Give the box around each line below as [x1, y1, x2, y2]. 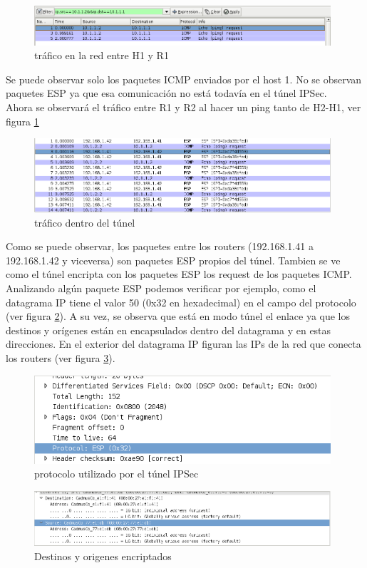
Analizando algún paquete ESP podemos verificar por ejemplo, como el [6, 280, 316, 295]
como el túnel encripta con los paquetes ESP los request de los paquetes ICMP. [6, 267, 352, 282]
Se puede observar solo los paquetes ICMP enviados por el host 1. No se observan [6, 71, 362, 86]
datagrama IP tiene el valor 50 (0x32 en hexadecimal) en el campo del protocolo [6, 294, 356, 309]
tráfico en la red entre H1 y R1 [34, 48, 169, 63]
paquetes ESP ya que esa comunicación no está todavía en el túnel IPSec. [6, 86, 327, 100]
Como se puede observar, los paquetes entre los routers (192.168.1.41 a [6, 239, 314, 254]
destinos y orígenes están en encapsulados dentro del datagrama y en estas [6, 322, 331, 337]
